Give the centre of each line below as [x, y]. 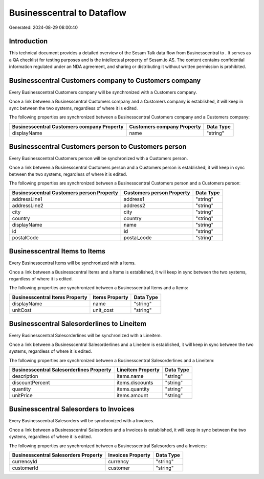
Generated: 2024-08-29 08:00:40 [44, 27]
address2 [134, 205]
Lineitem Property [138, 369]
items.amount [132, 395]
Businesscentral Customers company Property [68, 126]
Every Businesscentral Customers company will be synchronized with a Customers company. [103, 92]
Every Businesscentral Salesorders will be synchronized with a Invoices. [82, 421]
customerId [25, 468]
